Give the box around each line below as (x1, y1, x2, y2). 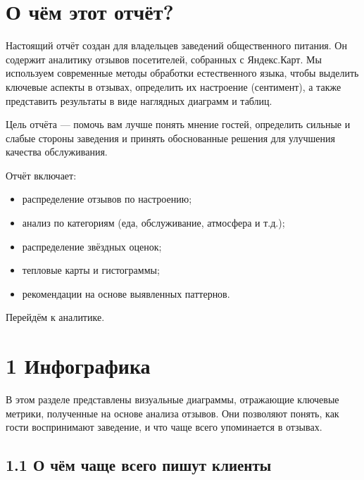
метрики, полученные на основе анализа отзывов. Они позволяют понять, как (6, 405, 339, 420)
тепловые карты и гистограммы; (22, 263, 160, 277)
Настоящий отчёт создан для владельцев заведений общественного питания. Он (6, 38, 347, 53)
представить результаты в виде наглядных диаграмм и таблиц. (6, 93, 272, 108)
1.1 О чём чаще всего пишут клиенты (6, 454, 272, 476)
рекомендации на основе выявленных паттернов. (22, 286, 230, 301)
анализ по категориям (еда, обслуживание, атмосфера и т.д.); (22, 215, 285, 230)
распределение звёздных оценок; (22, 239, 162, 253)
